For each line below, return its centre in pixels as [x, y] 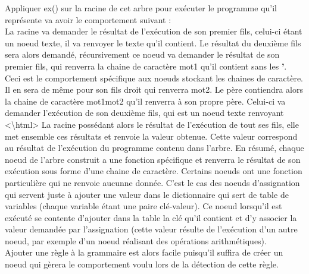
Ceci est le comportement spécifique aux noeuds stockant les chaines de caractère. [154, 78]
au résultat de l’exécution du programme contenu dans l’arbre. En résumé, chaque [154, 148]
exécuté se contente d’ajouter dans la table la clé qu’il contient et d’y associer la [151, 217]
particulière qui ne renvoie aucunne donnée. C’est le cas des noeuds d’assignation [152, 182]
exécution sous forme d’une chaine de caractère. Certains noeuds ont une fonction [154, 171]
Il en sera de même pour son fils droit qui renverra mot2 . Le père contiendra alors [154, 89]
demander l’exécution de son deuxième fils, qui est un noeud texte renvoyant [144, 113]
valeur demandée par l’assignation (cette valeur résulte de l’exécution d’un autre [151, 229]
